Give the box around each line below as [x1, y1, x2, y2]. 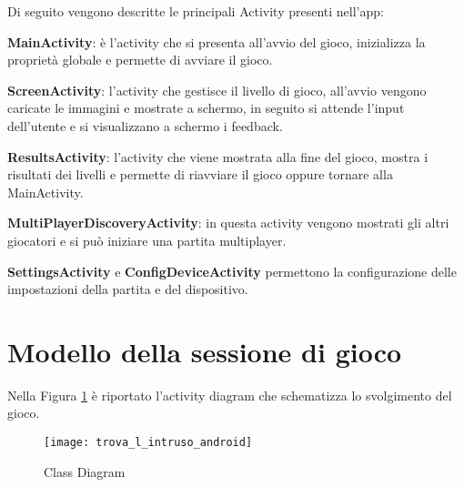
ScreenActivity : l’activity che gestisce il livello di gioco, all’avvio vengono [7, 80, 427, 99]
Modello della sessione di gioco [7, 332, 402, 370]
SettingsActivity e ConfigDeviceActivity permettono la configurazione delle [7, 261, 457, 280]
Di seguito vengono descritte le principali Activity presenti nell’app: [7, 2, 384, 20]
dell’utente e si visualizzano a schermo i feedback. [7, 116, 283, 135]
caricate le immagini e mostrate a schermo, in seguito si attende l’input [7, 98, 405, 117]
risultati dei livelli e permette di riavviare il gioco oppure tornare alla [7, 165, 393, 184]
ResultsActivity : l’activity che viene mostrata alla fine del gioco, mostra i [7, 147, 429, 166]
